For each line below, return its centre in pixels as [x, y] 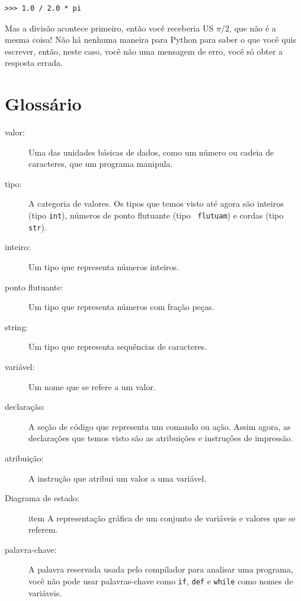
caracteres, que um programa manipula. [101, 164]
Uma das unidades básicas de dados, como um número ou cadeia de [151, 152]
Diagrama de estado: [42, 498]
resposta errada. [34, 63]
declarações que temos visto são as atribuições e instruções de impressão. [161, 438]
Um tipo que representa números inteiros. [104, 266]
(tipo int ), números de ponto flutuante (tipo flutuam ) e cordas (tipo [156, 215]
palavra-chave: [31, 549]
